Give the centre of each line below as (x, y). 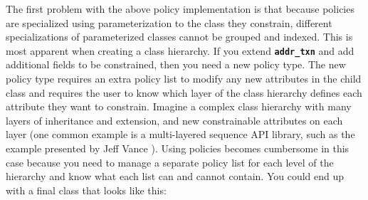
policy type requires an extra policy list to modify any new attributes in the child (184, 79)
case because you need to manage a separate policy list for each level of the (170, 162)
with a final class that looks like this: (86, 190)
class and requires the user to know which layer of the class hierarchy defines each (184, 92)
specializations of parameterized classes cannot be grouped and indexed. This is (179, 37)
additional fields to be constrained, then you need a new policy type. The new (176, 64)
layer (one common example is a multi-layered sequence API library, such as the (180, 134)
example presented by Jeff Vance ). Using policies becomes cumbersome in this (178, 148)
